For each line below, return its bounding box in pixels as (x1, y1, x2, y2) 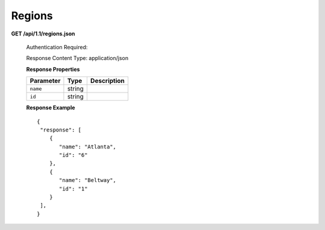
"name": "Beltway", (59, 177, 117, 184)
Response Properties (26, 65, 81, 73)
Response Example (26, 104, 75, 111)
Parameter (29, 77, 61, 85)
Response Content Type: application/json (26, 55, 129, 62)
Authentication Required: (26, 43, 88, 50)
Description (90, 77, 125, 85)
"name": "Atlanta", (59, 143, 117, 150)
